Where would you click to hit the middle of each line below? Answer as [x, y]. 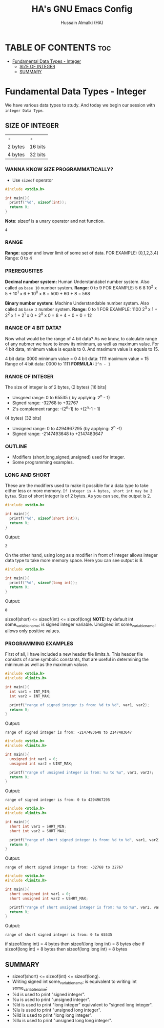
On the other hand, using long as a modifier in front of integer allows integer [82, 555]
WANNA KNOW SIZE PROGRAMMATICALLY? [59, 169]
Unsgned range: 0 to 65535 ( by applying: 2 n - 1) [61, 397]
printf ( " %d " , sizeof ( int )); [38, 203]
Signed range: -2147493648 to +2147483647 [58, 434]
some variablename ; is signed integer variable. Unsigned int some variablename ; [81, 625]
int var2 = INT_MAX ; [30, 696]
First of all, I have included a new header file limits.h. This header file [74, 654]
